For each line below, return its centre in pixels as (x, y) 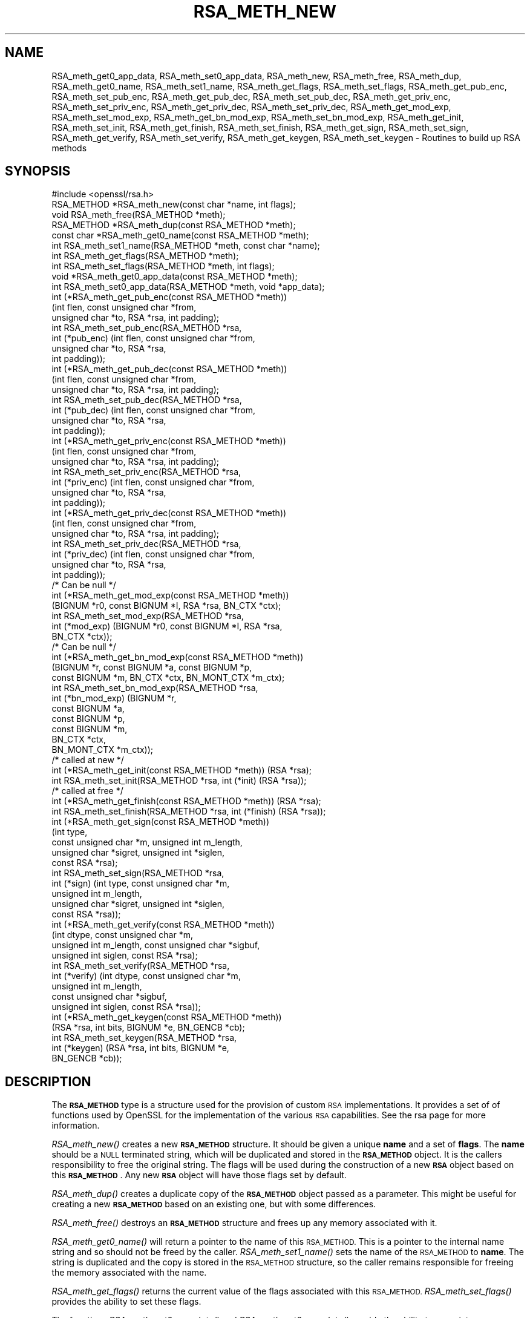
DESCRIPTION (48, 1081)
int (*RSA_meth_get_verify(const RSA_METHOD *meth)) (163, 925)
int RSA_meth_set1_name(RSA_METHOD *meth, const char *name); (186, 246)
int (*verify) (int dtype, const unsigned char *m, (146, 976)
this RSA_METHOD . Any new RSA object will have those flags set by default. (199, 1175)
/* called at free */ (87, 791)
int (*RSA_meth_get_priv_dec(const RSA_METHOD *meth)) (169, 513)
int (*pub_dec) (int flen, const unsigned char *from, (154, 410)
